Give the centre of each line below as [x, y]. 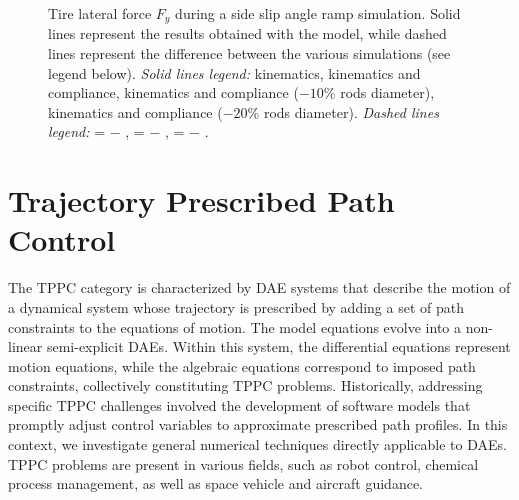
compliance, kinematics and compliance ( [173, 92]
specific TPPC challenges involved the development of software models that [239, 404]
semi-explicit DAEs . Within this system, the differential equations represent [278, 346]
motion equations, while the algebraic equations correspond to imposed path [242, 365]
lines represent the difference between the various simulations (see [249, 53]
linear [25, 346]
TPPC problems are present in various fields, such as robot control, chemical [243, 463]
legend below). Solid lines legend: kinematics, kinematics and [234, 72]
